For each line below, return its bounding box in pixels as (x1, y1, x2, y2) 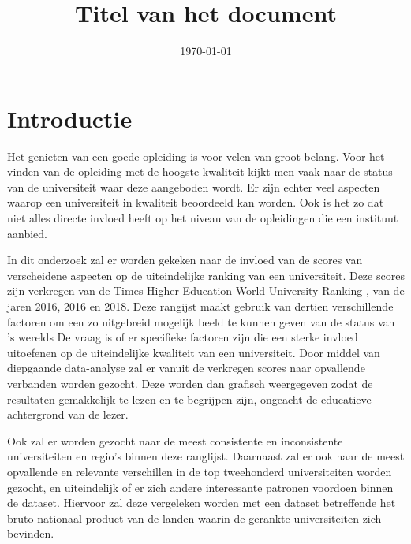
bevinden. (7, 525, 54, 542)
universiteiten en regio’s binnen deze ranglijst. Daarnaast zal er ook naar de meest (7, 448, 405, 464)
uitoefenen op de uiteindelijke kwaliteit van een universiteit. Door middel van (7, 344, 380, 360)
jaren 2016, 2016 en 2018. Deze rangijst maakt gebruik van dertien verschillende (7, 298, 394, 314)
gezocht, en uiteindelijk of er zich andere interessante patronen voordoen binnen (7, 479, 394, 495)
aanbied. (7, 225, 47, 241)
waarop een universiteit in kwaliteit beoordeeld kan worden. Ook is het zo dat (7, 194, 384, 211)
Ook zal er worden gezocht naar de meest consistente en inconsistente (7, 432, 343, 449)
